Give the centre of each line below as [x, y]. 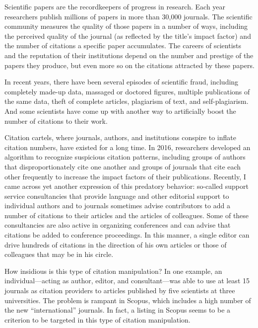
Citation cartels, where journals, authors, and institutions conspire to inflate [120, 137]
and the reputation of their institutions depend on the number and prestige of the [129, 55]
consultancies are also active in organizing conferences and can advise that [118, 225]
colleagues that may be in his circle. [59, 254]
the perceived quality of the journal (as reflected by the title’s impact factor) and [128, 36]
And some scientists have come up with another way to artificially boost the [120, 111]
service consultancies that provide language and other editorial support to [117, 196]
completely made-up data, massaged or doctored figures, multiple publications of [127, 91]
